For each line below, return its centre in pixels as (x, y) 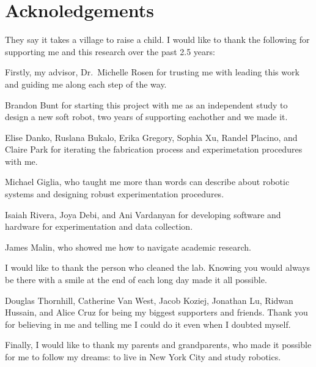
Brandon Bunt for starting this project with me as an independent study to (146, 104)
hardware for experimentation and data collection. (99, 226)
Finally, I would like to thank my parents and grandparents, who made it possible (158, 345)
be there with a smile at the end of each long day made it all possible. (136, 280)
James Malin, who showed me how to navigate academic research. (128, 247)
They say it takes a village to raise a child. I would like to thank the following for (157, 40)
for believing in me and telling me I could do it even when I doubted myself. (148, 324)
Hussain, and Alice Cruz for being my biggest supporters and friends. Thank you (156, 312)
